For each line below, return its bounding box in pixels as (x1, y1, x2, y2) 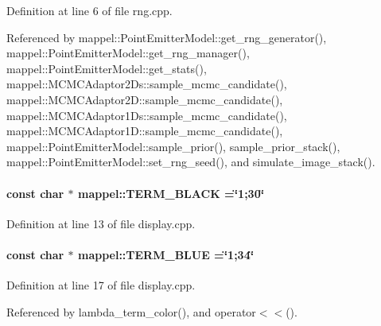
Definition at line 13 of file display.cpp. (6, 215, 196, 231)
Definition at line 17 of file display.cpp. (6, 277, 196, 293)
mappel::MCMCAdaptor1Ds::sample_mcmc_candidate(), (6, 107, 287, 123)
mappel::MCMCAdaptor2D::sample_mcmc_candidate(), (6, 91, 283, 107)
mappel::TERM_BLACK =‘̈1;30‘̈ (77, 184, 265, 201)
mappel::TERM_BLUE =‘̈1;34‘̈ (77, 246, 255, 262)
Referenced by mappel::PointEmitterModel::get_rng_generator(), (6, 29, 327, 45)
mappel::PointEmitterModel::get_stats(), (6, 60, 207, 76)
